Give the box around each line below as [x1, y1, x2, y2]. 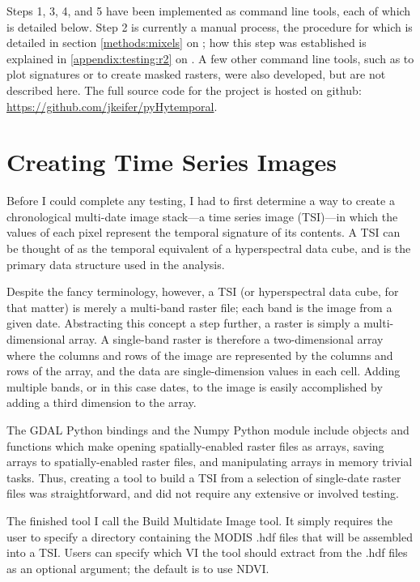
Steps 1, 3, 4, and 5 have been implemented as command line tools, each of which [6, 2, 411, 19]
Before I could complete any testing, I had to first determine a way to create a [6, 192, 395, 209]
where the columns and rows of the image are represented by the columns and [6, 346, 393, 363]
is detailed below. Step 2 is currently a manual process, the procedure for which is [6, 18, 413, 35]
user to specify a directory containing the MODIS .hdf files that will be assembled [6, 528, 413, 545]
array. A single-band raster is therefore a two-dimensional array [69, 331, 384, 348]
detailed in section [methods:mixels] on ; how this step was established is [6, 34, 367, 51]
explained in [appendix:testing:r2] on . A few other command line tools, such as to [6, 49, 414, 66]
